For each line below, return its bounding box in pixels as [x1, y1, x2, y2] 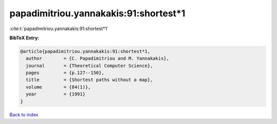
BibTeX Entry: [9, 35, 39, 41]
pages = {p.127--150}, [26, 70, 105, 76]
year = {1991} [26, 91, 86, 97]
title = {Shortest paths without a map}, [26, 77, 153, 83]
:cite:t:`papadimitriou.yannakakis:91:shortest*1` [9, 26, 109, 32]
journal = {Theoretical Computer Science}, [26, 63, 153, 68]
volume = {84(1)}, [26, 84, 91, 90]
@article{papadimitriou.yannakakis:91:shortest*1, [20, 48, 151, 54]
